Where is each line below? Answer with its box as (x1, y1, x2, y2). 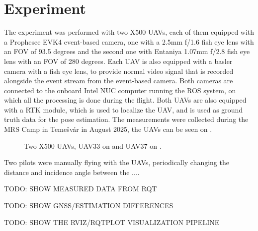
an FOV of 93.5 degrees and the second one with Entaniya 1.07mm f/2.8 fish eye (4, 46, 250, 57)
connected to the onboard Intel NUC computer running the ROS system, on (4, 85, 236, 95)
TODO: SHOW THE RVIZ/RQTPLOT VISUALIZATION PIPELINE (4, 217, 220, 227)
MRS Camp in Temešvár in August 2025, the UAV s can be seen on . (4, 124, 212, 134)
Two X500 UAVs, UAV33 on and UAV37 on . (24, 140, 162, 151)
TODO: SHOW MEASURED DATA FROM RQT (4, 183, 157, 194)
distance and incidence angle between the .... (4, 167, 140, 177)
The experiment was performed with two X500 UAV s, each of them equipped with (4, 27, 255, 37)
